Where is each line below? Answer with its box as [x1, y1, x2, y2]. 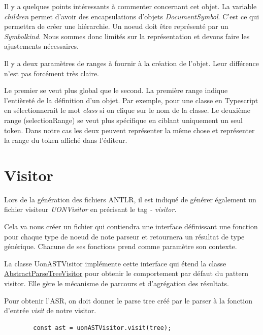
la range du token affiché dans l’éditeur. [4, 135, 127, 145]
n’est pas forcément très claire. [4, 68, 99, 78]
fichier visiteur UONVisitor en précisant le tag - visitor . [4, 204, 177, 215]
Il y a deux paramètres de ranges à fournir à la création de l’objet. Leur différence [4, 57, 259, 68]
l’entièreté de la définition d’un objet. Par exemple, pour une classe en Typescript [4, 95, 258, 105]
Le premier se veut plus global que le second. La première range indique [4, 85, 228, 96]
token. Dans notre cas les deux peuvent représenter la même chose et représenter [4, 125, 255, 135]
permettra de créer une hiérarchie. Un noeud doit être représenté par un [4, 21, 228, 32]
